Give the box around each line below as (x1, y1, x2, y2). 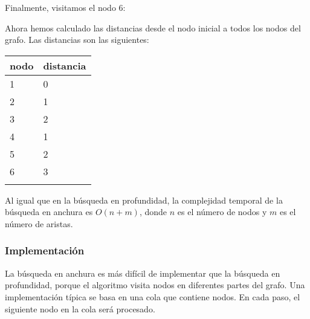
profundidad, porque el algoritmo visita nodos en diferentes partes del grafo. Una (5, 279, 305, 291)
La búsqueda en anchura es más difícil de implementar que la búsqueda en (5, 266, 280, 279)
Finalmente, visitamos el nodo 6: (5, 1, 126, 13)
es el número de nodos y (177, 205, 267, 218)
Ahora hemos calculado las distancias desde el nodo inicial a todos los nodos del (5, 21, 301, 34)
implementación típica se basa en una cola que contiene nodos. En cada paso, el (5, 290, 300, 303)
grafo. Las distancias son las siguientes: (5, 33, 149, 46)
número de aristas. (5, 217, 73, 230)
